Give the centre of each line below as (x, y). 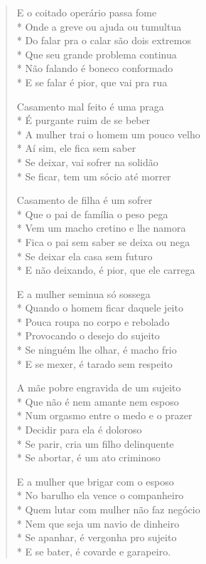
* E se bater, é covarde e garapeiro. (94, 551)
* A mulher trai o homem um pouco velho (108, 134)
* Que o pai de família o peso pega (92, 214)
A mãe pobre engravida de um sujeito (99, 388)
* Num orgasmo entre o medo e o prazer (104, 415)
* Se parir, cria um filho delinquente (95, 443)
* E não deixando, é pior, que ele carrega (106, 270)
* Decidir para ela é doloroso (79, 430)
